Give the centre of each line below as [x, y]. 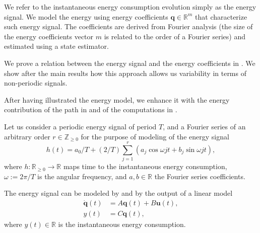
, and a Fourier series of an [204, 126]
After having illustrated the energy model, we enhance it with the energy [117, 99]
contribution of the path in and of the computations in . [91, 109]
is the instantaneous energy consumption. [122, 224]
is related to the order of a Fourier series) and [175, 36]
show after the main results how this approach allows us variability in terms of [125, 73]
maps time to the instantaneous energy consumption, [145, 166]
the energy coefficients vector [49, 36]
